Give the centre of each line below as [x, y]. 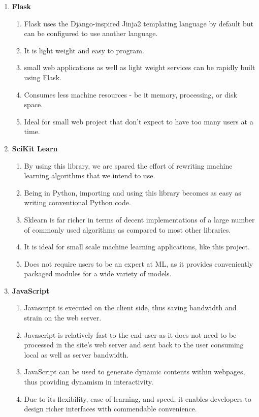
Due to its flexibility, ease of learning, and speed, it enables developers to [138, 398]
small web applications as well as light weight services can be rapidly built [140, 67]
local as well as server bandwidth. [76, 354]
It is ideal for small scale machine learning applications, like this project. [137, 247]
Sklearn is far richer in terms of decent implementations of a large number [139, 219]
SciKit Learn [35, 148]
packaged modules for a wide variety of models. [98, 274]
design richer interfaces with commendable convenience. [110, 409]
